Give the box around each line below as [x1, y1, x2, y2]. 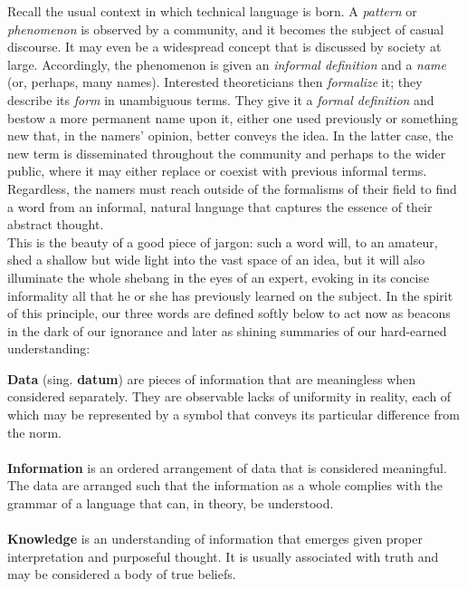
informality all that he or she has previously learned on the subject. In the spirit [7, 285, 453, 304]
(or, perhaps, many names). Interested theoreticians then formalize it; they [7, 72, 423, 92]
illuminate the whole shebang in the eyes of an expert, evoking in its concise [7, 267, 430, 286]
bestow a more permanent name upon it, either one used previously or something [7, 108, 458, 127]
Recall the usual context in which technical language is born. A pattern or [7, 2, 417, 20]
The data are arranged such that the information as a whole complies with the [7, 476, 443, 495]
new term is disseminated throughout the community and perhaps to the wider [7, 143, 446, 162]
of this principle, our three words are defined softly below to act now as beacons [7, 304, 451, 323]
